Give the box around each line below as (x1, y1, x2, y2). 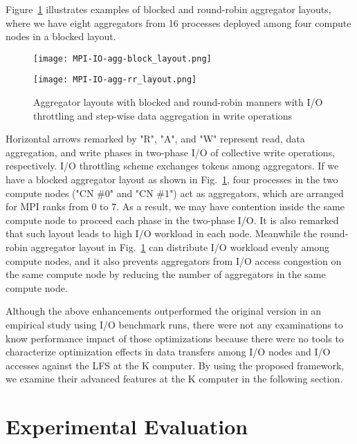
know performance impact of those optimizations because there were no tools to (6, 331, 344, 345)
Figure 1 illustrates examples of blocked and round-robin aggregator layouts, (6, 2, 331, 16)
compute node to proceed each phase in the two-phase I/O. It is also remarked (6, 212, 339, 227)
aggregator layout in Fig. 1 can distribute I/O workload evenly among (30, 240, 329, 255)
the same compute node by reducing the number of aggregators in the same (6, 267, 326, 281)
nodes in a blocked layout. (6, 29, 116, 44)
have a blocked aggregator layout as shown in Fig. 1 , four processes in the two (6, 172, 338, 187)
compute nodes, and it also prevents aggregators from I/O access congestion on (6, 253, 342, 268)
